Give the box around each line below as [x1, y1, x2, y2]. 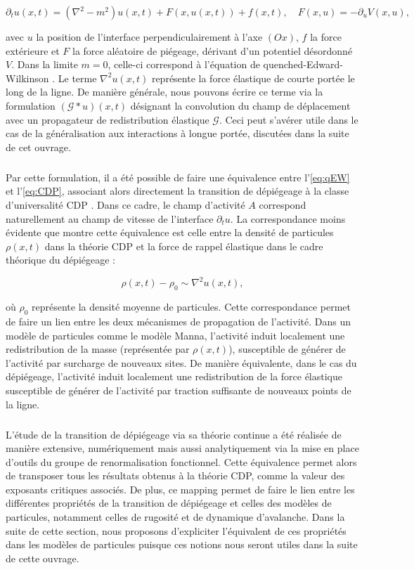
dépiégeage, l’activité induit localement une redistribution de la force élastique [6, 369, 343, 384]
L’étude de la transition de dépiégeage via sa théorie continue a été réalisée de [6, 427, 342, 441]
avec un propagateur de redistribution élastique [6, 112, 209, 127]
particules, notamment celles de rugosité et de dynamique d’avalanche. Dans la [6, 510, 345, 524]
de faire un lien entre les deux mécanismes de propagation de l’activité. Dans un [6, 313, 351, 328]
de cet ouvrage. [6, 139, 71, 154]
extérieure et [6, 43, 60, 58]
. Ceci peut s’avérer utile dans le [219, 112, 358, 127]
